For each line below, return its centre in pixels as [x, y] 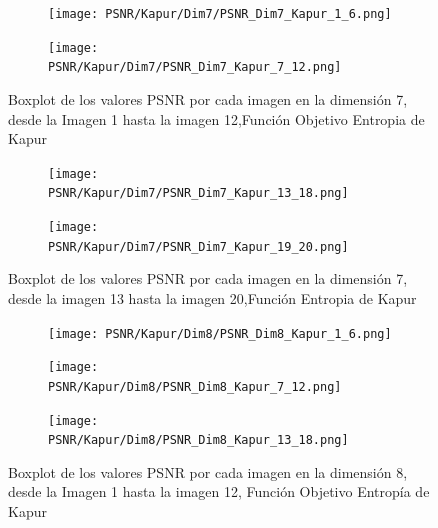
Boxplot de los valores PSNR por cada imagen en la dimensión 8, [208, 471]
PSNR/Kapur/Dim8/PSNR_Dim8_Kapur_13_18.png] [198, 440]
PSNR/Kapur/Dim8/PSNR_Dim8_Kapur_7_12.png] [195, 386]
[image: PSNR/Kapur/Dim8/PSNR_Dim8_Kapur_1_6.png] [220, 333]
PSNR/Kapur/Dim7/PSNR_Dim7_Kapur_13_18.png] [198, 193]
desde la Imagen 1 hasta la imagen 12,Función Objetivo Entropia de [216, 118]
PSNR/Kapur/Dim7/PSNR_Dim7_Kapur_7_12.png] [195, 67]
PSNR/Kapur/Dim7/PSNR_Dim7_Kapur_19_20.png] [198, 246]
